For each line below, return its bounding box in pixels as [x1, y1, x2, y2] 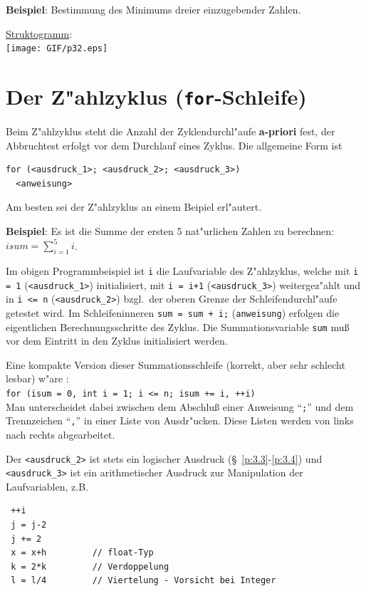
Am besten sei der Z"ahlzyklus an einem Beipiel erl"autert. [6, 199, 262, 214]
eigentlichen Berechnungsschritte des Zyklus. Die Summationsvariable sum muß [6, 319, 350, 334]
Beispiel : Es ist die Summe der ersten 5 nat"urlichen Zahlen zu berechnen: [6, 224, 334, 239]
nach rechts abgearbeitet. [6, 427, 115, 441]
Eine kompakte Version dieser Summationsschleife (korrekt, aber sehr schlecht [6, 357, 345, 372]
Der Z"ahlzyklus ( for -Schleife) [6, 82, 307, 111]
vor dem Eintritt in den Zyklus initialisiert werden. [6, 333, 228, 348]
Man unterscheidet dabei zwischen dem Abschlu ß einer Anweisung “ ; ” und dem [6, 399, 354, 414]
